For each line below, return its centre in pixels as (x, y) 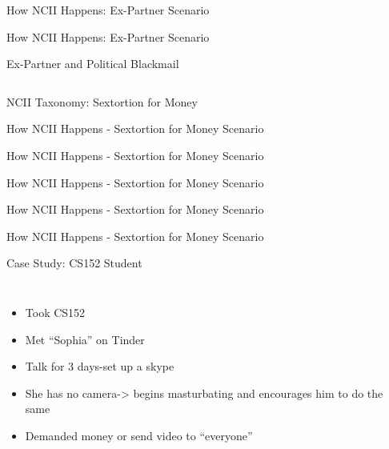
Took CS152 (55, 312)
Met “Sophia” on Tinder (85, 339)
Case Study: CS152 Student (74, 263)
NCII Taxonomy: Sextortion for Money (102, 101)
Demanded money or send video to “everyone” (139, 435)
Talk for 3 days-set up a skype (100, 366)
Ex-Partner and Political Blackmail (93, 64)
